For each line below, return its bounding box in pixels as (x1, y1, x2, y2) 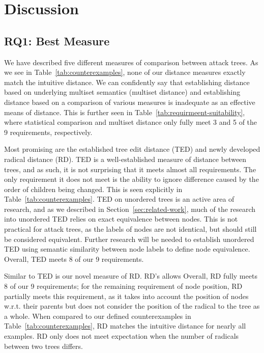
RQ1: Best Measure (4, 33, 110, 48)
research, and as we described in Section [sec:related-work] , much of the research (4, 203, 256, 214)
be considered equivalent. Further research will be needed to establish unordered (4, 233, 254, 244)
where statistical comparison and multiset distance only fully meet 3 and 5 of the (4, 117, 257, 127)
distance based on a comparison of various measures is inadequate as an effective (4, 96, 255, 107)
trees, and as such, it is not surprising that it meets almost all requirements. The (4, 164, 256, 174)
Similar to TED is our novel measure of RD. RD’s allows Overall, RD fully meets (4, 270, 257, 281)
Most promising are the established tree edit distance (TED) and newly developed (4, 144, 260, 154)
